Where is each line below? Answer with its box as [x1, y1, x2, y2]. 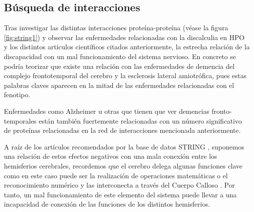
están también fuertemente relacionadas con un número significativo [39, 115, 242, 126]
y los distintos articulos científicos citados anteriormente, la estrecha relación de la [4, 42, 250, 52]
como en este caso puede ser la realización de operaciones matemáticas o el [4, 170, 228, 180]
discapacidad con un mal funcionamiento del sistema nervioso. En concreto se [4, 51, 236, 61]
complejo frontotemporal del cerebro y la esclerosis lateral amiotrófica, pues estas [4, 70, 247, 81]
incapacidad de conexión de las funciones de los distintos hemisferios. [4, 199, 211, 209]
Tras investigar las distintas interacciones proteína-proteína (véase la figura [4, 22, 228, 33]
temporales [4, 115, 37, 126]
